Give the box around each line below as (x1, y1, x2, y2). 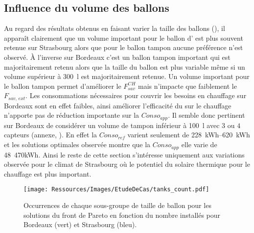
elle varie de (181, 139, 217, 150)
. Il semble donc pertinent (168, 110, 245, 120)
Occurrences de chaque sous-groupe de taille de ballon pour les (23, 200, 211, 210)
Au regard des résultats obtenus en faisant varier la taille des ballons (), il (4, 23, 225, 33)
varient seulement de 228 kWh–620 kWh (127, 129, 250, 140)
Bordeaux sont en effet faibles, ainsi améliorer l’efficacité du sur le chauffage (4, 100, 231, 110)
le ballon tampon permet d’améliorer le (4, 80, 121, 91)
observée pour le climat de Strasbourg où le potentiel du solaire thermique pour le (4, 159, 250, 169)
